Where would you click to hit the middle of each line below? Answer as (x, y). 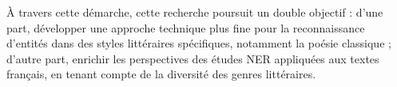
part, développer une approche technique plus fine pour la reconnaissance (186, 27)
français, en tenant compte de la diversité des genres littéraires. (161, 74)
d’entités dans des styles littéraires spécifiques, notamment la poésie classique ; (199, 43)
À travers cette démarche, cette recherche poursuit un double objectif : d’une (195, 12)
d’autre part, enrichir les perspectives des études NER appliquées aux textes (193, 58)
